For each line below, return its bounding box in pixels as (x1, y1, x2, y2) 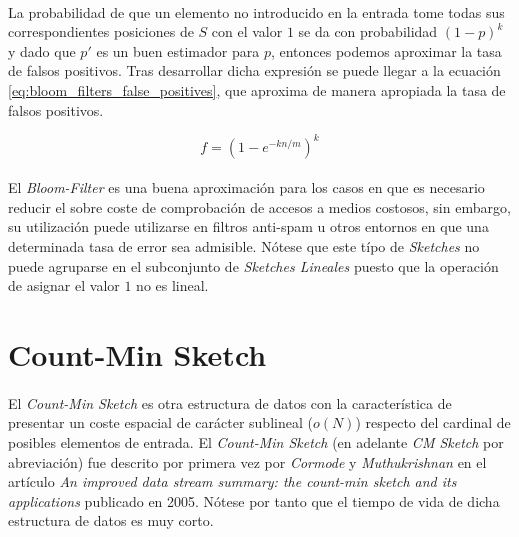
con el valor (211, 21, 283, 42)
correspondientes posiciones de (8, 21, 194, 42)
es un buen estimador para (96, 40, 260, 61)
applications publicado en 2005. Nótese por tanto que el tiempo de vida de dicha (8, 490, 500, 511)
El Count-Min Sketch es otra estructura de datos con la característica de (8, 392, 452, 413)
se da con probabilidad (298, 21, 438, 42)
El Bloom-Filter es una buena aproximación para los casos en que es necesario (8, 177, 485, 198)
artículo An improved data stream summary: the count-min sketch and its (8, 471, 457, 492)
